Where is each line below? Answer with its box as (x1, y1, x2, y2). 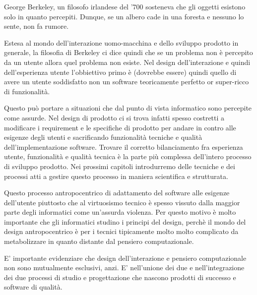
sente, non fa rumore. (4, 21, 69, 31)
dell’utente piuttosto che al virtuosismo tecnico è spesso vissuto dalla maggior (4, 197, 240, 207)
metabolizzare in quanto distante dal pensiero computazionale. (4, 236, 194, 246)
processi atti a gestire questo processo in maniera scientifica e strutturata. (4, 171, 228, 181)
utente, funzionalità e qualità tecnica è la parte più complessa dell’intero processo (4, 151, 252, 162)
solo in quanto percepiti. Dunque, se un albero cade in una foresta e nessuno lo (4, 11, 244, 21)
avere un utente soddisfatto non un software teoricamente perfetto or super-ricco (4, 76, 249, 87)
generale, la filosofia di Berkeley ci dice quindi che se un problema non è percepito (4, 47, 253, 58)
